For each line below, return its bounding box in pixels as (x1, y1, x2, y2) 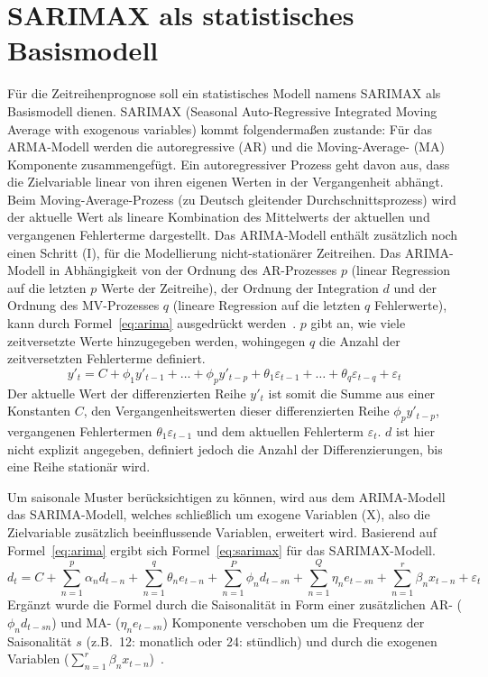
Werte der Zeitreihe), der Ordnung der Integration (100, 278, 379, 297)
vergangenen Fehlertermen (7, 422, 152, 440)
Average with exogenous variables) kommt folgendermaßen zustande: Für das (7, 119, 432, 138)
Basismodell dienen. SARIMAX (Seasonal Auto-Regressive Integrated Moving (7, 101, 437, 120)
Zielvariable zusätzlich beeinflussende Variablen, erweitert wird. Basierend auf (7, 522, 437, 541)
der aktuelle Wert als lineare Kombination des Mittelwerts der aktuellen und (7, 207, 430, 226)
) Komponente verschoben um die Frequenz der (162, 612, 425, 631)
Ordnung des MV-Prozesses (7, 296, 160, 315)
